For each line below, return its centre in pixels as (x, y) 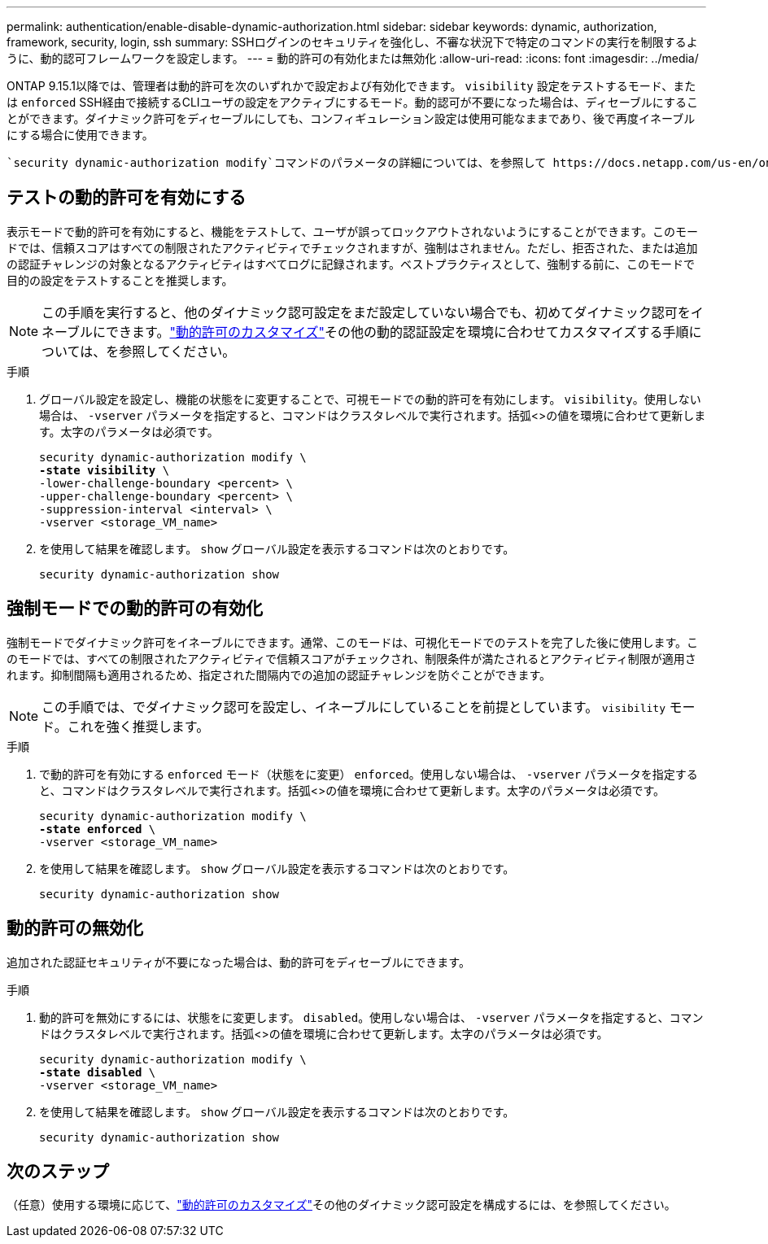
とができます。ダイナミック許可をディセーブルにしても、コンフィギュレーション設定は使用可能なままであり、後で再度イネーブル (351, 118)
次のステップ (58, 1171)
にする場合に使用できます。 (80, 135)
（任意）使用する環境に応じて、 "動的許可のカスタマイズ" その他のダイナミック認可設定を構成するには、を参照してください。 (341, 1205)
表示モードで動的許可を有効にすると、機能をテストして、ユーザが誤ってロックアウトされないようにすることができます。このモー (352, 231)
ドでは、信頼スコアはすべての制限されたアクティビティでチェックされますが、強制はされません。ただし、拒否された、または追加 (352, 247)
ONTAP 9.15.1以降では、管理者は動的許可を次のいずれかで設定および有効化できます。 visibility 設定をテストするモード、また (351, 86)
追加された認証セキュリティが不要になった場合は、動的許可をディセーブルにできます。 (238, 962)
